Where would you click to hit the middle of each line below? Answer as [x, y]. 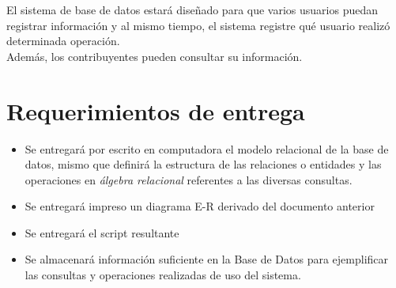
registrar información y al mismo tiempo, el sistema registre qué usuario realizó [198, 25]
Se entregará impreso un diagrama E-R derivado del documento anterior [200, 206]
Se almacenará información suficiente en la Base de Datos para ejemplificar [207, 259]
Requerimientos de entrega [156, 110]
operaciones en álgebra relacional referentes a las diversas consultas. [189, 179]
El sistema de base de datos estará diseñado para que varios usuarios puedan [192, 9]
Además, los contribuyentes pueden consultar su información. [155, 56]
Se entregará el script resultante [102, 232]
